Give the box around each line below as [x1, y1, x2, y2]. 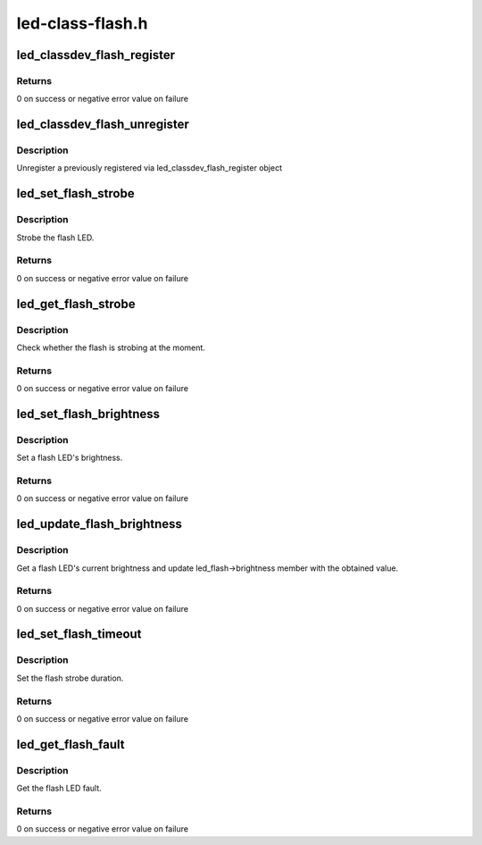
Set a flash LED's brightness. [16, 452, 123, 464]
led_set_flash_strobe [16, 186, 135, 201]
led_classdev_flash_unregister [16, 117, 189, 132]
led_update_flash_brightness [16, 516, 183, 531]
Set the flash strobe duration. [16, 673, 124, 683]
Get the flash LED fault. [16, 782, 102, 794]
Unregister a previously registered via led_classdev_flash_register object [16, 163, 283, 173]
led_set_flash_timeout [16, 626, 142, 642]
